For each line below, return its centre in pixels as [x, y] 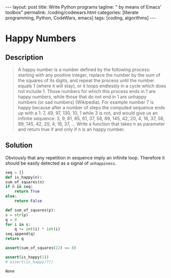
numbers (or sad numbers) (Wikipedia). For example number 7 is [86, 102]
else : [11, 196]
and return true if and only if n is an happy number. [71, 129]
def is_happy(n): [24, 177]
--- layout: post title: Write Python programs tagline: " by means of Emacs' [83, 7]
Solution [19, 145]
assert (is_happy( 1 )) [27, 257]
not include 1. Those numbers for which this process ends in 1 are [87, 91]
